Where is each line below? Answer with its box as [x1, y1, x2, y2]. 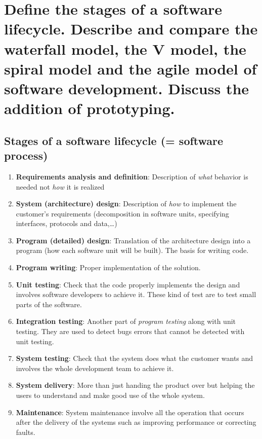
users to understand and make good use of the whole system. [16, 390, 205, 400]
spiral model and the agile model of [4, 58, 257, 79]
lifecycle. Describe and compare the [4, 18, 258, 39]
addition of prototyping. [4, 98, 175, 119]
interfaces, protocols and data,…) [16, 218, 117, 229]
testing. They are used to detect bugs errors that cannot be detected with [16, 326, 245, 337]
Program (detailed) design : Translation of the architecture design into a [16, 235, 251, 245]
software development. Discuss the [4, 78, 249, 98]
